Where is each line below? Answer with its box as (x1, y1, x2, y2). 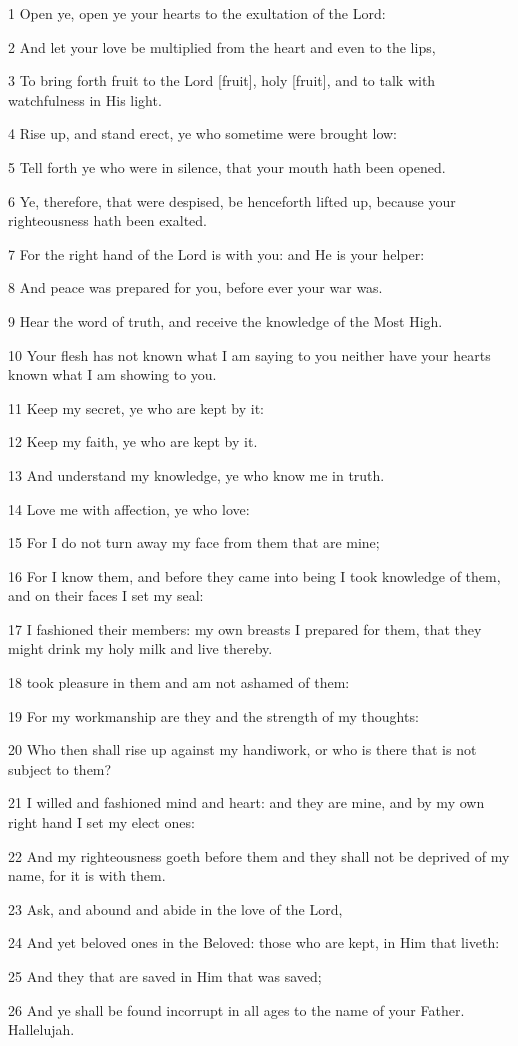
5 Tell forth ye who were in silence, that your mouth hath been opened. (8, 156, 446, 177)
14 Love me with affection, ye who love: (8, 498, 250, 519)
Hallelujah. (8, 1019, 75, 1040)
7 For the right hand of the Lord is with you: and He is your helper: (8, 243, 425, 264)
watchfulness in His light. (8, 89, 162, 110)
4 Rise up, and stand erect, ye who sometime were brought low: (8, 123, 397, 144)
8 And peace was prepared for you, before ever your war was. (8, 277, 383, 298)
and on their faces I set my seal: (8, 585, 204, 606)
